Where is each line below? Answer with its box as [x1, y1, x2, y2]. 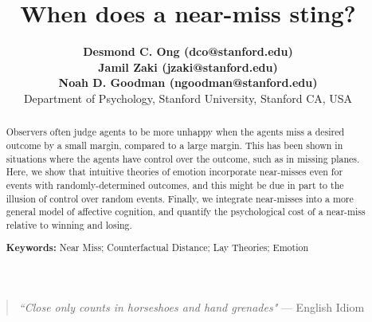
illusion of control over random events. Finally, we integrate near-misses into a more [6, 191, 354, 205]
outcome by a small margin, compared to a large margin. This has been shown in [6, 138, 343, 151]
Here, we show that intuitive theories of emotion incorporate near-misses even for [6, 165, 343, 179]
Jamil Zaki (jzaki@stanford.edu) [98, 58, 278, 75]
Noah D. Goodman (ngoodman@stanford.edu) [58, 74, 318, 91]
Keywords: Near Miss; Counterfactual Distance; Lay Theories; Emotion [6, 241, 309, 255]
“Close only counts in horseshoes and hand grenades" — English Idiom [18, 299, 365, 316]
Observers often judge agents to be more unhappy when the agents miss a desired [6, 125, 345, 139]
